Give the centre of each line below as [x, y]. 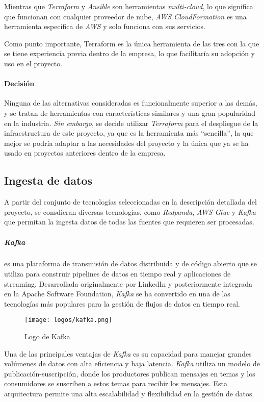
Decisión [19, 83]
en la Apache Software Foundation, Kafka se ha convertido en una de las [117, 294]
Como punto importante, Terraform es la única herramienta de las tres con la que [132, 43]
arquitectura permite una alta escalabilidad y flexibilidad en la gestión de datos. [129, 394]
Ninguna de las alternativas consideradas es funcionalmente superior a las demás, [131, 103]
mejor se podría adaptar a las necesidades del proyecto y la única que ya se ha [126, 143]
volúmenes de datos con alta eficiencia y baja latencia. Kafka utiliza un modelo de [132, 363]
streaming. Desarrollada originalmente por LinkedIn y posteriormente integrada [128, 283]
